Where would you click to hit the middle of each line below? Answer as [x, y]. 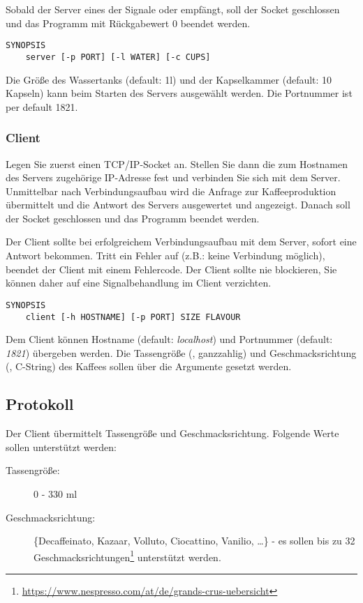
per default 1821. [42, 106]
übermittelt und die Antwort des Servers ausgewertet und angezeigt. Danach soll [178, 205]
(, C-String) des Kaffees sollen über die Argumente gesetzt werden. [149, 366]
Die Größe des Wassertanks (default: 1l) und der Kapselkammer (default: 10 [169, 79]
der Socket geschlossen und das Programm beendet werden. [133, 218]
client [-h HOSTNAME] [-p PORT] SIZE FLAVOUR [133, 317]
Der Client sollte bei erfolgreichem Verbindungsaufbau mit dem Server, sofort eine [181, 242]
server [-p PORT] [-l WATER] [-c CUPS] [118, 57]
